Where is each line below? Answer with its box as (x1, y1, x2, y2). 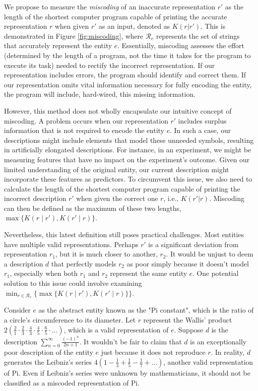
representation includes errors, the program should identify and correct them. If (4, 69, 246, 80)
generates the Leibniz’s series (4, 356, 92, 367)
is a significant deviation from (148, 239, 239, 249)
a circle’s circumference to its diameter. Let (4, 315, 136, 325)
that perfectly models (51, 258, 117, 268)
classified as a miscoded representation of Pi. (4, 377, 140, 388)
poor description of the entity (4, 347, 93, 357)
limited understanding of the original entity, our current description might (4, 164, 229, 174)
